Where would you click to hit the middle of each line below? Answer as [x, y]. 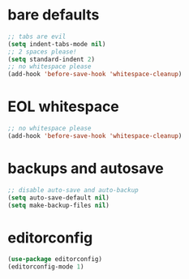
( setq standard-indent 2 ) [51, 59]
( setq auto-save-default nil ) [59, 197]
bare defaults [54, 15]
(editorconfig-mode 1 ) [46, 267]
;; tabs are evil [37, 36]
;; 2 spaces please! [43, 52]
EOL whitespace [63, 107]
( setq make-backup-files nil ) [59, 205]
